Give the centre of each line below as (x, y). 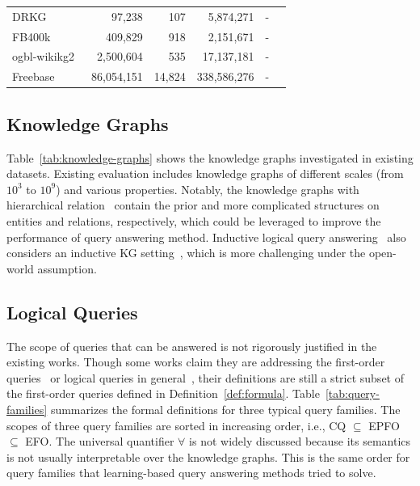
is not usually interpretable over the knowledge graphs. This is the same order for (208, 456)
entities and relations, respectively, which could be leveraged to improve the (194, 220)
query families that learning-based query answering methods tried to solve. (191, 473)
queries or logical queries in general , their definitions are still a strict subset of (205, 377)
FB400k (31, 36)
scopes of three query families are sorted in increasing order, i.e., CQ (176, 425)
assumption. (67, 268)
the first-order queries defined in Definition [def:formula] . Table (163, 393)
